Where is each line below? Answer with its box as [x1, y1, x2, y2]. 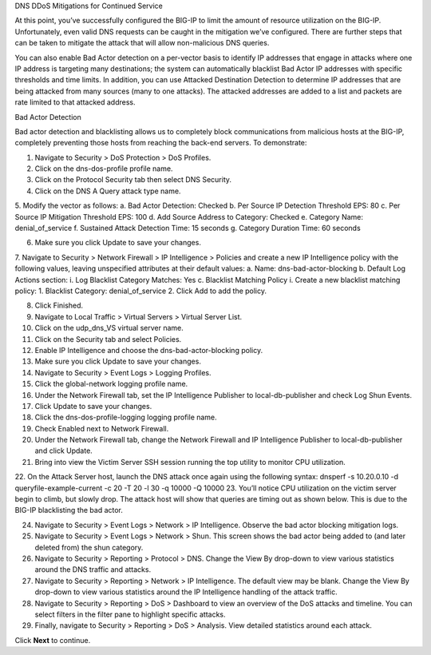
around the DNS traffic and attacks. [34, 565, 152, 574]
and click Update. [34, 446, 93, 455]
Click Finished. [34, 300, 84, 311]
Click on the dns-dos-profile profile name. [34, 164, 173, 173]
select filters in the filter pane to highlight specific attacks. [34, 609, 227, 619]
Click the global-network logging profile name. [34, 379, 188, 389]
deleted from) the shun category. [34, 542, 144, 552]
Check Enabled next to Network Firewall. [34, 423, 169, 433]
